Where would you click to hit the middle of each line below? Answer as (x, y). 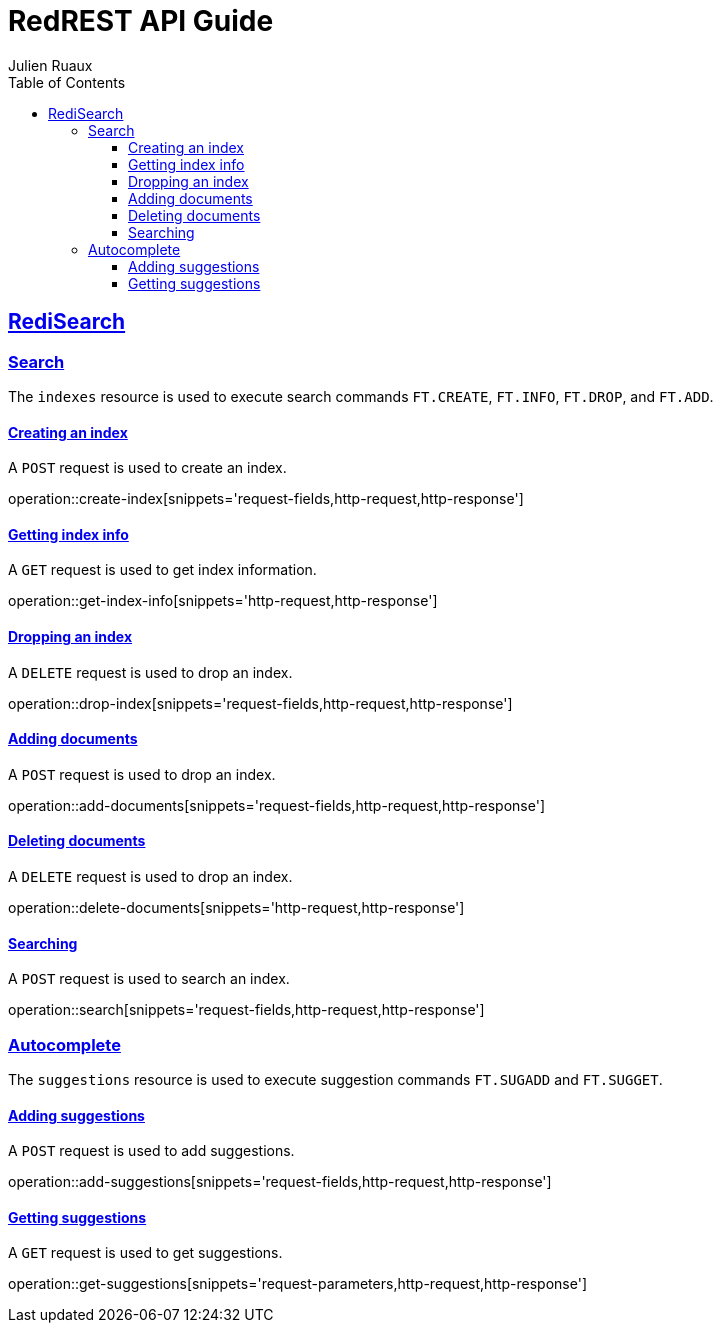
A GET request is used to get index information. (162, 570)
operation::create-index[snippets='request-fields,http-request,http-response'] (266, 499)
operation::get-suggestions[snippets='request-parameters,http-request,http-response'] (298, 1284)
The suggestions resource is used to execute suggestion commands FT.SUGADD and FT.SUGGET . (335, 1080)
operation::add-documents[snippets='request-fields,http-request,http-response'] (277, 805)
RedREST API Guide (141, 21)
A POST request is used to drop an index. (142, 774)
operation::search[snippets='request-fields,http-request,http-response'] (246, 1010)
